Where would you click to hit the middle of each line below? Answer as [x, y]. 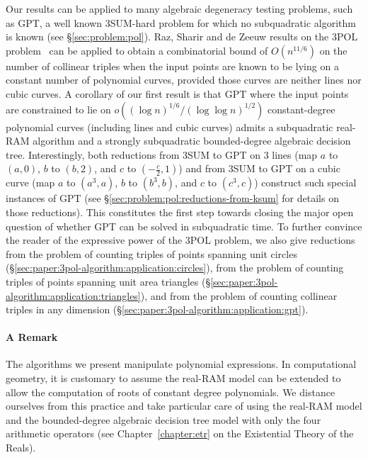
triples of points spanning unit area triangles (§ [108, 281]
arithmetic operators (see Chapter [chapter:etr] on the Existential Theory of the [180, 433]
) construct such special [305, 183]
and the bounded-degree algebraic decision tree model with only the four [163, 419]
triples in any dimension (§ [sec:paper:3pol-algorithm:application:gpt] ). [157, 309]
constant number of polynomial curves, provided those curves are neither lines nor [184, 80]
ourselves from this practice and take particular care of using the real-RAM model [184, 406]
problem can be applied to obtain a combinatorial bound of [137, 50]
